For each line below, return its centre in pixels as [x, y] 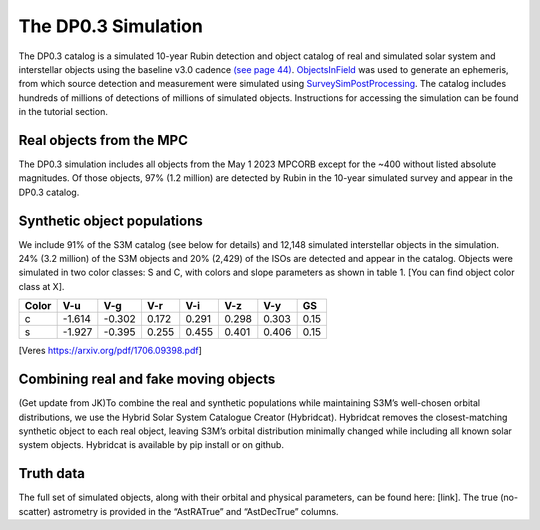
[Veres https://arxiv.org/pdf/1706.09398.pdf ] [110, 351]
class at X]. [41, 286]
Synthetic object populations [111, 220]
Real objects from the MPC [103, 140]
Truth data [51, 473]
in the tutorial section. [63, 112]
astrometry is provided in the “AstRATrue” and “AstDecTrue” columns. [195, 511]
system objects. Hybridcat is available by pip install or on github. [151, 445]
